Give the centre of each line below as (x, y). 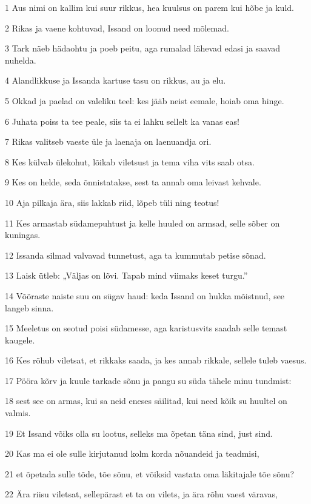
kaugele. (20, 340)
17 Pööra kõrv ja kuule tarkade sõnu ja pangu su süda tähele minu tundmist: (148, 380)
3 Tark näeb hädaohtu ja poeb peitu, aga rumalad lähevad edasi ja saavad (143, 48)
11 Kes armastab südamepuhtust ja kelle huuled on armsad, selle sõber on (142, 223)
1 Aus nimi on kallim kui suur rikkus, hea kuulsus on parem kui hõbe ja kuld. (149, 7)
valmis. (18, 413)
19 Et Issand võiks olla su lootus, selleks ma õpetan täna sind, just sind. (139, 433)
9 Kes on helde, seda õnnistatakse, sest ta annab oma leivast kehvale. (133, 182)
